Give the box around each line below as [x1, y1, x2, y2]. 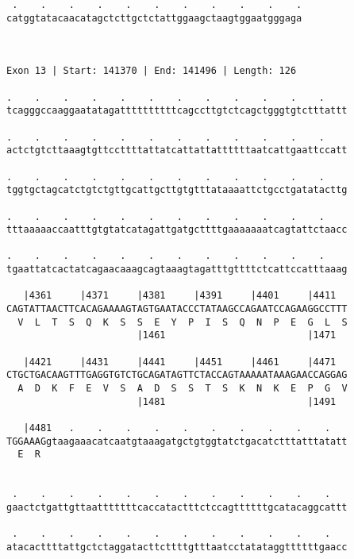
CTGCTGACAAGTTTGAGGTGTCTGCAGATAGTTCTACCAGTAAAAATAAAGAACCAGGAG [6, 369, 348, 381]
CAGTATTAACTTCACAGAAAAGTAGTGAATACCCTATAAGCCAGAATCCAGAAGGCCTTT [6, 303, 348, 315]
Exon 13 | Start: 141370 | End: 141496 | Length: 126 [6, 65, 297, 77]
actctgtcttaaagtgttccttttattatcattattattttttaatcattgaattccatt [6, 145, 348, 156]
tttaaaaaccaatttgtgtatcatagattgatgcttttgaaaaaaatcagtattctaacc [6, 224, 348, 236]
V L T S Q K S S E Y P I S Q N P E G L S [17, 316, 348, 328]
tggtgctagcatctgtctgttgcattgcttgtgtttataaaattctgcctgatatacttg [6, 184, 348, 196]
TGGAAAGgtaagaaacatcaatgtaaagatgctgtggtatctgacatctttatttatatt [6, 435, 348, 447]
